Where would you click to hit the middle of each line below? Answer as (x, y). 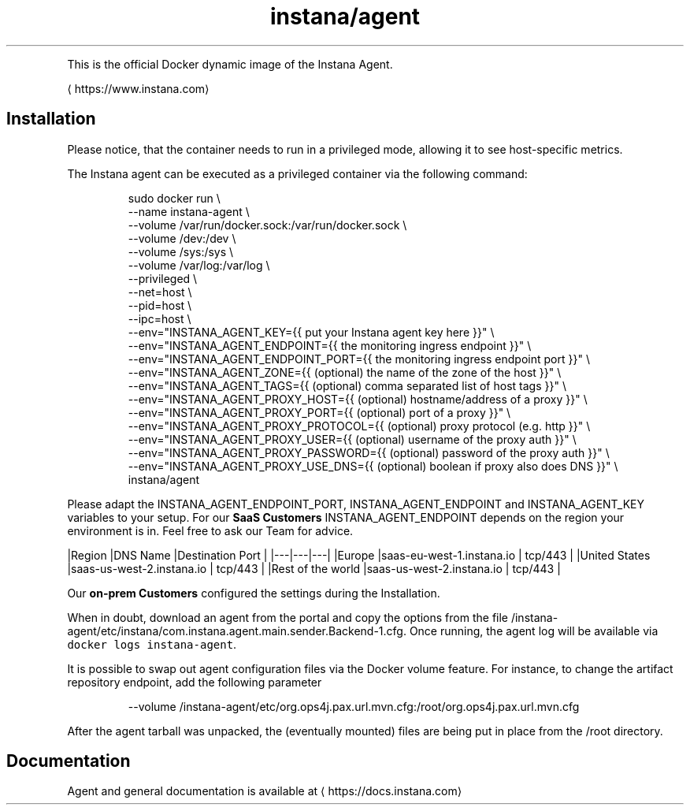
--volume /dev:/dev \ (182, 238)
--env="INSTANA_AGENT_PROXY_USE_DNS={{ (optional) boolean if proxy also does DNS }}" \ (373, 466)
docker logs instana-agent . (152, 644)
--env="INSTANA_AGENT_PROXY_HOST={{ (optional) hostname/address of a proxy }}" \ (358, 399)
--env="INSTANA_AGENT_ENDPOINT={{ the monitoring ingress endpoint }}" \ (330, 345)
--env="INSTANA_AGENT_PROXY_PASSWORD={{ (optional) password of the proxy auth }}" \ (369, 452)
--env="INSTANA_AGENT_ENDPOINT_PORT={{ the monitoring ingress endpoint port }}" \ (359, 359)
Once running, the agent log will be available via (534, 631)
